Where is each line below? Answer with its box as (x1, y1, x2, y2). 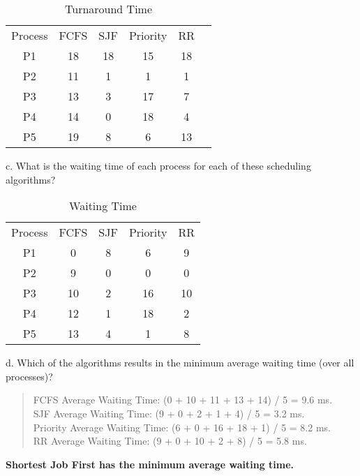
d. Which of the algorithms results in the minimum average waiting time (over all (6, 355, 354, 370)
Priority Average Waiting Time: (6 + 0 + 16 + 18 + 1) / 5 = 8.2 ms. (33, 419, 331, 434)
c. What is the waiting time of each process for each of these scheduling (6, 158, 311, 172)
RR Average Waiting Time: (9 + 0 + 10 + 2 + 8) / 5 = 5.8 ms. (33, 433, 307, 448)
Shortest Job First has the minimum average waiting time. (6, 456, 294, 471)
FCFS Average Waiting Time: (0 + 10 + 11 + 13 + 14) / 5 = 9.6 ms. (33, 392, 333, 407)
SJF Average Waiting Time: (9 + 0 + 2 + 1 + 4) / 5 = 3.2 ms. (33, 406, 305, 420)
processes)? (6, 369, 53, 383)
